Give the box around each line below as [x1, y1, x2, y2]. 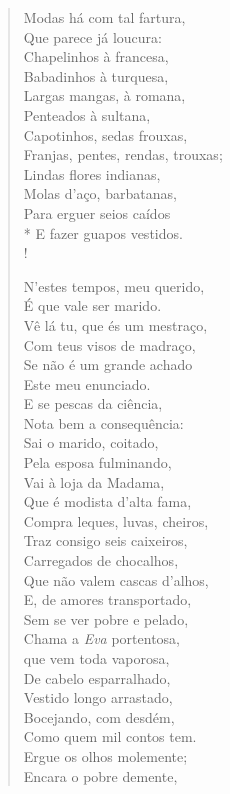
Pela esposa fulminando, [23, 452, 172, 473]
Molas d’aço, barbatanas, [23, 183, 177, 204]
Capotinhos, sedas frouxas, [23, 124, 188, 145]
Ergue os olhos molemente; [23, 745, 188, 766]
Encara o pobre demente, [23, 765, 178, 786]
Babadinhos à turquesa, [23, 65, 169, 86]
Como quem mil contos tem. [23, 726, 197, 747]
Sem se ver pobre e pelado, [23, 608, 189, 629]
